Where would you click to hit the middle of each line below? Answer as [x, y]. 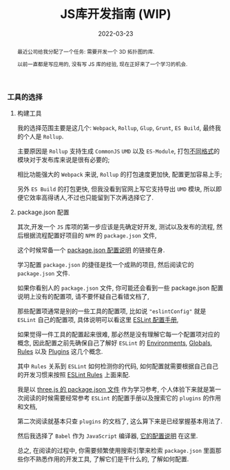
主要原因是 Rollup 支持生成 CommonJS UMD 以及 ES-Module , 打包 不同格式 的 [118, 151]
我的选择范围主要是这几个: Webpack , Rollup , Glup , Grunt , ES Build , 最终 [116, 128]
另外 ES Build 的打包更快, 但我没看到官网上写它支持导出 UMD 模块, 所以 [116, 189]
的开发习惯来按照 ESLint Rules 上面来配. [74, 375]
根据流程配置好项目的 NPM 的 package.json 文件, [90, 235]
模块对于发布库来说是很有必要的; [63, 160]
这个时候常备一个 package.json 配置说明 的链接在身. [91, 250]
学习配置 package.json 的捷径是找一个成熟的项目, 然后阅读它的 [105, 265]
